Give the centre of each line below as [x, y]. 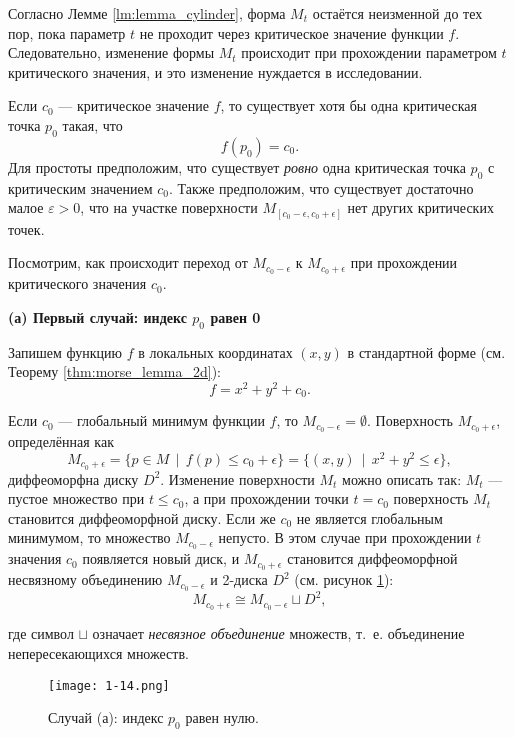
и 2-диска [239, 579]
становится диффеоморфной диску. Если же [142, 517]
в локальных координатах [215, 351]
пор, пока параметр [67, 32]
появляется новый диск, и [161, 558]
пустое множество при [76, 498]
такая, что [92, 124]
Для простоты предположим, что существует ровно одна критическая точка [237, 166]
